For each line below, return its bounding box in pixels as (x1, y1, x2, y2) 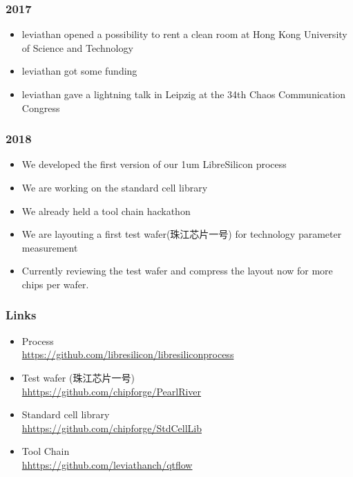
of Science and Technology (21, 40, 133, 55)
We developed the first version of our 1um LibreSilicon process (21, 157, 287, 171)
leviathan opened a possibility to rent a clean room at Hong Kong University (21, 27, 347, 41)
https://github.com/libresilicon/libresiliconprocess (21, 347, 234, 362)
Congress (21, 100, 60, 115)
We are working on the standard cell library (21, 180, 208, 194)
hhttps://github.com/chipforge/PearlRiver (21, 384, 202, 398)
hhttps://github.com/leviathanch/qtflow (21, 457, 193, 471)
